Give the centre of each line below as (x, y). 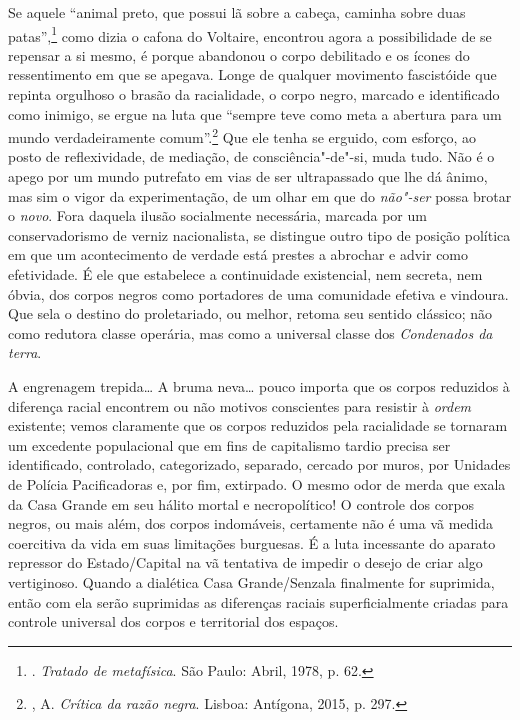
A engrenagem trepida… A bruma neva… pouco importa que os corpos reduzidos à (259, 386)
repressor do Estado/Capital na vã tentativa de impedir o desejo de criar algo (245, 562)
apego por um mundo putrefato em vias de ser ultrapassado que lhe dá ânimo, (248, 176)
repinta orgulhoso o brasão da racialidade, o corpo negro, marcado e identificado (254, 94)
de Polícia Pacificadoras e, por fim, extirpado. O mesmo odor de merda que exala (257, 483)
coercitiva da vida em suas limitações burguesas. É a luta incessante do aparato (252, 542)
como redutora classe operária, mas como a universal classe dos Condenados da (250, 332)
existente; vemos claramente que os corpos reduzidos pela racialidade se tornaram (258, 425)
